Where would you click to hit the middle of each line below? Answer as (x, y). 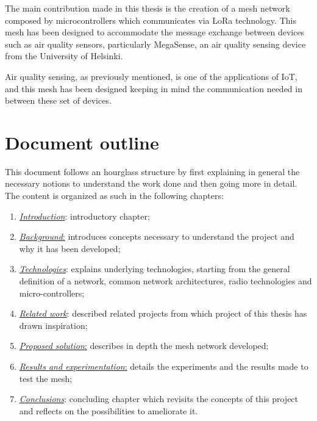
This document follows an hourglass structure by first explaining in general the (152, 171)
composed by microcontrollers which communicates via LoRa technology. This (151, 20)
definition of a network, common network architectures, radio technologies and (166, 281)
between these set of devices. (58, 100)
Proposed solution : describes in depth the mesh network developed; (144, 346)
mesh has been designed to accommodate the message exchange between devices (155, 32)
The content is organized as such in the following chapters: (114, 196)
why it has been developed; (70, 248)
